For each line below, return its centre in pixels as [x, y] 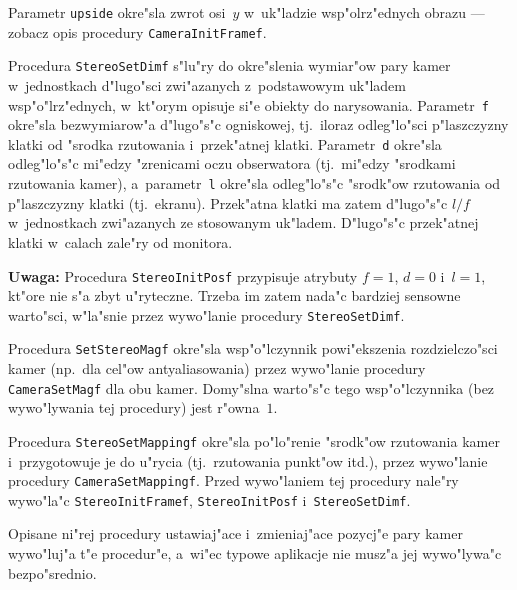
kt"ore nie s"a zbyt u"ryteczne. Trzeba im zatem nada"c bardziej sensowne [234, 295]
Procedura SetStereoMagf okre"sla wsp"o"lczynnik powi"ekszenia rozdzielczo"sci [253, 348]
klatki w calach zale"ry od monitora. [120, 241]
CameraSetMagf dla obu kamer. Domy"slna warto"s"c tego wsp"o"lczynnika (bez [251, 387]
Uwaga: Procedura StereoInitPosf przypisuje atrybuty [183, 275]
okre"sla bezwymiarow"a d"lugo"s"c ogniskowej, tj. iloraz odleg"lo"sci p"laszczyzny [258, 124]
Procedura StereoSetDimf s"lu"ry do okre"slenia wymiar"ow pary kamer [229, 65]
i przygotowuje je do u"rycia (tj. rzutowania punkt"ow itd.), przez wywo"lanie [248, 460]
